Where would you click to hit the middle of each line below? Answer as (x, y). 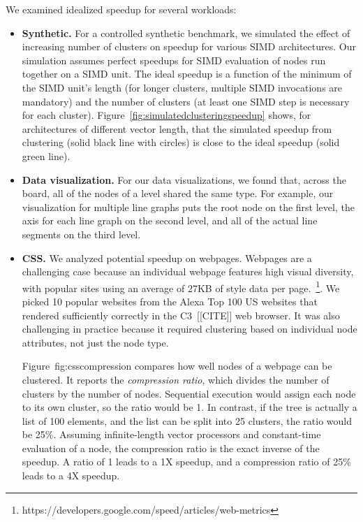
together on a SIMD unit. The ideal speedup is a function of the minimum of (187, 74)
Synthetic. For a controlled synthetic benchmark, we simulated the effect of (186, 32)
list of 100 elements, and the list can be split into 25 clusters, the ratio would (187, 420)
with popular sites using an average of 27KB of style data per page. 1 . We (181, 287)
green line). (46, 155)
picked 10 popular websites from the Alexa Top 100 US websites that (170, 301)
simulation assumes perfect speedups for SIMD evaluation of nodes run (174, 60)
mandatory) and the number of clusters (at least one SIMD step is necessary (186, 101)
